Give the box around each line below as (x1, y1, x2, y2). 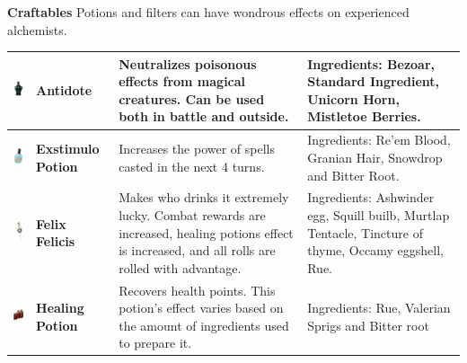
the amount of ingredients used (119, 315, 289, 334)
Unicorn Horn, (307, 89, 400, 108)
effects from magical (119, 72, 246, 91)
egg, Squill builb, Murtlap (307, 205, 450, 224)
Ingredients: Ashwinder (307, 188, 435, 207)
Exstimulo (36, 139, 100, 158)
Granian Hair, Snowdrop (307, 147, 443, 166)
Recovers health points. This (119, 280, 276, 299)
